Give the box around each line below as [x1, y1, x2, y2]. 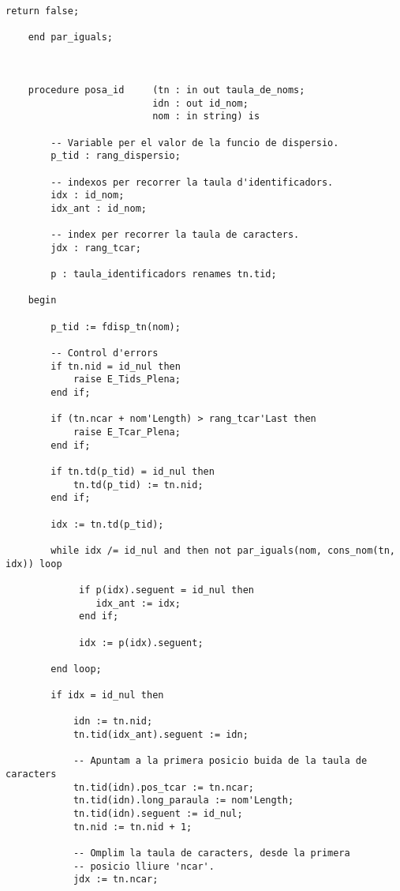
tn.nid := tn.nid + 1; [73, 821, 193, 833]
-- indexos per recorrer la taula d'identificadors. [50, 176, 334, 188]
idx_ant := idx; [95, 597, 181, 609]
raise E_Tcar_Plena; [73, 427, 181, 438]
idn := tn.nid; [73, 716, 153, 727]
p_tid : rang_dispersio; [50, 150, 181, 162]
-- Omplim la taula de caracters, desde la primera [73, 848, 350, 859]
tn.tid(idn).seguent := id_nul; [73, 808, 243, 820]
